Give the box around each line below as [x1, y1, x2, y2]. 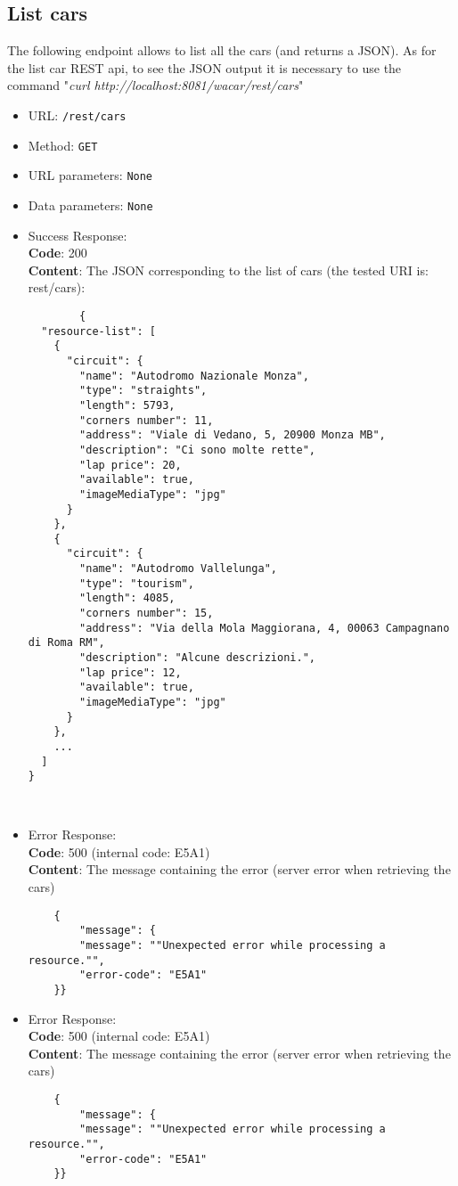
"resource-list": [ [41, 324, 156, 338]
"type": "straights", [79, 384, 208, 397]
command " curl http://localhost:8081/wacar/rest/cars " [7, 76, 304, 94]
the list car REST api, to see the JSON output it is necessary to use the [7, 58, 402, 77]
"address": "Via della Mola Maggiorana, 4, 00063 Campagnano [79, 621, 450, 634]
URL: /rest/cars [28, 105, 127, 124]
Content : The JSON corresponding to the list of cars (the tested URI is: [28, 260, 429, 279]
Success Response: [28, 225, 127, 244]
